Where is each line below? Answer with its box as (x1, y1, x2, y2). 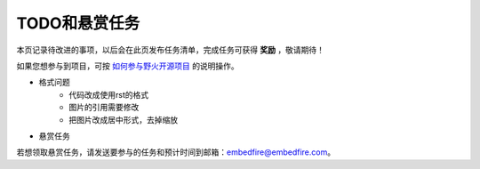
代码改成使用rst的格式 (68, 89, 149, 100)
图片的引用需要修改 (68, 102, 140, 113)
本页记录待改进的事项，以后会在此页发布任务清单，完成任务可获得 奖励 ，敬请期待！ (16, 44, 324, 55)
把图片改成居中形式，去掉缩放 (68, 114, 178, 125)
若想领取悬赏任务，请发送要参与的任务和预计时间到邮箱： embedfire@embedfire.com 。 (16, 147, 336, 157)
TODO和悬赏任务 (16, 13, 140, 33)
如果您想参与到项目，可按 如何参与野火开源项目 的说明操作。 (16, 60, 239, 71)
